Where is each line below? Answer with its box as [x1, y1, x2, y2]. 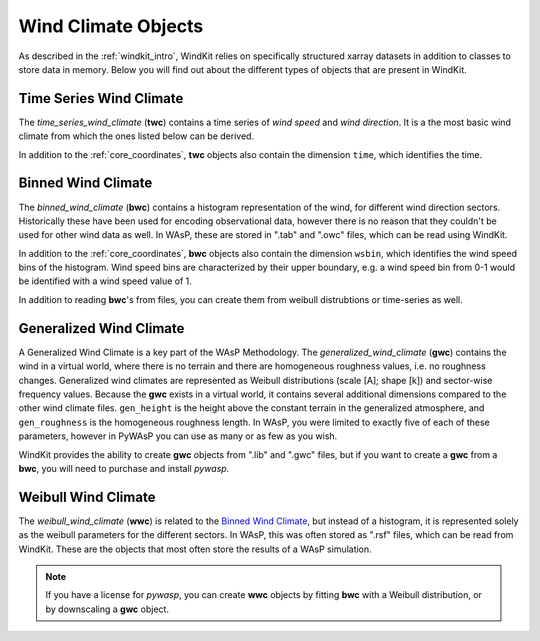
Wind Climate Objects [18, 15, 204, 37]
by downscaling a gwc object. [45, 603, 170, 615]
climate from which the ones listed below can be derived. [18, 130, 255, 142]
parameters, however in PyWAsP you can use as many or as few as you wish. [18, 430, 338, 442]
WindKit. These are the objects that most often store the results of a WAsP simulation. [18, 543, 372, 555]
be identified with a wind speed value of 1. [18, 275, 192, 287]
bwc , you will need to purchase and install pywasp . [18, 462, 230, 474]
